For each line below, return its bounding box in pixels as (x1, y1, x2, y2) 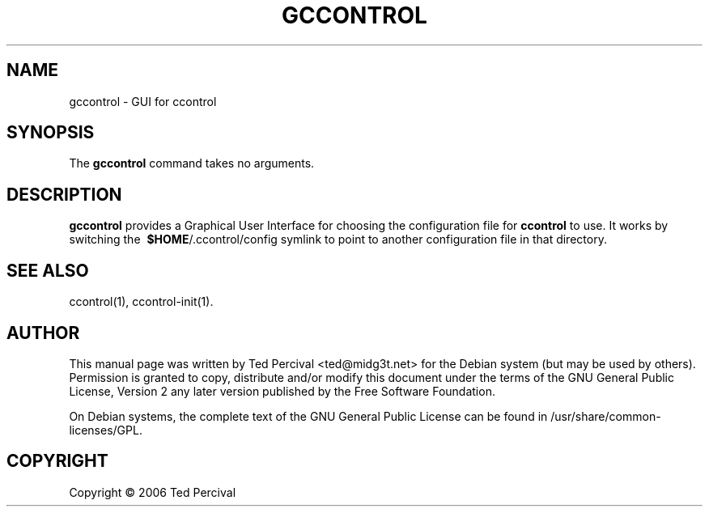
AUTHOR (6, 322, 80, 343)
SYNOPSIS (6, 122, 95, 143)
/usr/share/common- (550, 409, 661, 423)
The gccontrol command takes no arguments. (69, 156, 315, 171)
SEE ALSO (6, 260, 89, 281)
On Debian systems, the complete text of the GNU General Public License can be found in (69, 409, 548, 423)
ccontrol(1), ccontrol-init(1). (69, 295, 214, 309)
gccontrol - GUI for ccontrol (69, 94, 217, 108)
